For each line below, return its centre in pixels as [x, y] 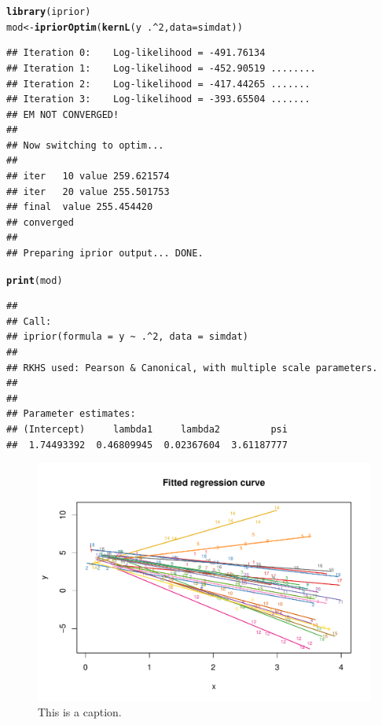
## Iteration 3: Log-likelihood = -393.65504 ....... [158, 99]
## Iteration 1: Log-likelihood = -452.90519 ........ [161, 68]
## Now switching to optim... [85, 145]
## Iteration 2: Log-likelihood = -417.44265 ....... [158, 84]
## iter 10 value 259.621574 [88, 177]
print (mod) [35, 280]
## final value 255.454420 [80, 207]
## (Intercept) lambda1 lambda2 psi [147, 430]
